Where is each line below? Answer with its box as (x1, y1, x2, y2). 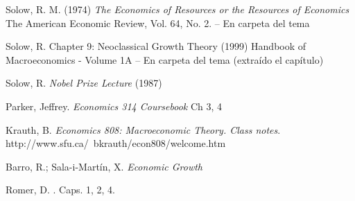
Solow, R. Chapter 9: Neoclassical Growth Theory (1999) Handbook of (6, 39, 306, 53)
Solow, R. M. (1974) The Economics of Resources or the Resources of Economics (6, 2, 349, 16)
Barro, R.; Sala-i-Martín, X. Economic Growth (6, 159, 203, 173)
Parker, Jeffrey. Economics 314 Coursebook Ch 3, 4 (6, 98, 223, 113)
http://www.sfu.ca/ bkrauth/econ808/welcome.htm (6, 136, 226, 150)
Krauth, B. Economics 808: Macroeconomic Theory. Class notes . (6, 122, 281, 137)
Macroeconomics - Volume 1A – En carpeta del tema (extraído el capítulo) (6, 52, 324, 67)
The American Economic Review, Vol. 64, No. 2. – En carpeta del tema (6, 15, 310, 30)
